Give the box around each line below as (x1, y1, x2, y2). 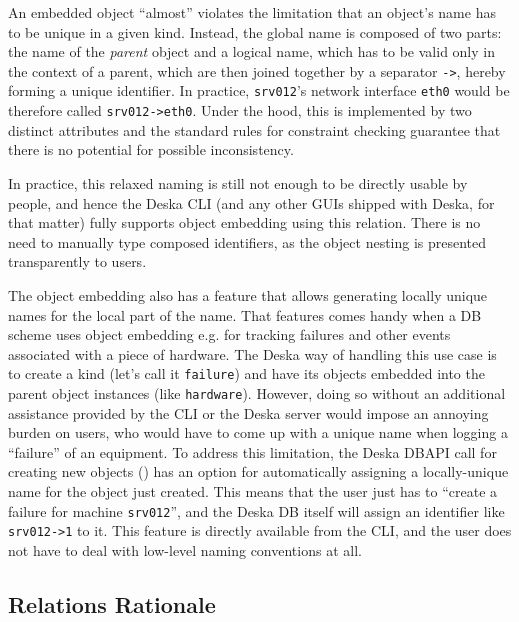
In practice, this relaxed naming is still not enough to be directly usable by (8, 172, 468, 193)
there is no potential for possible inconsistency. (8, 139, 294, 160)
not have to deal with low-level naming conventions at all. (8, 539, 362, 560)
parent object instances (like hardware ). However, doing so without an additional (8, 382, 506, 403)
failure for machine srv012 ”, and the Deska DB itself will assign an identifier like (8, 500, 505, 521)
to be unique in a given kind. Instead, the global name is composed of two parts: (8, 21, 502, 42)
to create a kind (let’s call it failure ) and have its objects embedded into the (8, 363, 485, 384)
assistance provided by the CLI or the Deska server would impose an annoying (8, 402, 489, 423)
